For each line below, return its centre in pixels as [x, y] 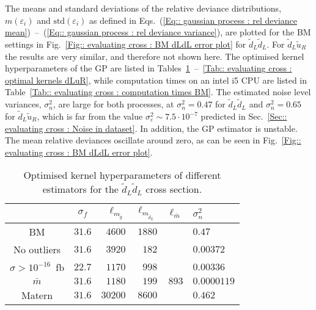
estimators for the [80, 189]
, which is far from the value [90, 116]
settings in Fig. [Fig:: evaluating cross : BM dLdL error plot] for [126, 44]
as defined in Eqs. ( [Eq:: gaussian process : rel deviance [193, 20]
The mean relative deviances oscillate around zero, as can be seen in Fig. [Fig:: [153, 140]
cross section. [174, 189]
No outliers [37, 249]
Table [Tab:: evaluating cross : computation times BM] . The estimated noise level [158, 92]
